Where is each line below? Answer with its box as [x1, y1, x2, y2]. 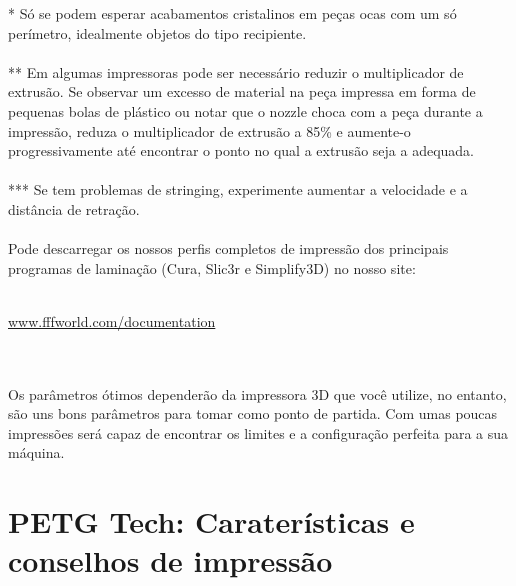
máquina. [8, 442, 65, 463]
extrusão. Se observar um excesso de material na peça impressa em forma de [8, 81, 476, 102]
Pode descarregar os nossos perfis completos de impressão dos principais [8, 238, 449, 259]
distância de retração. [8, 198, 140, 219]
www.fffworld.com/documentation [8, 310, 216, 331]
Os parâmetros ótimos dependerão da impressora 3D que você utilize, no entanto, [8, 383, 507, 404]
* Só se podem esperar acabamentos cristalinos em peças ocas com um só [8, 3, 457, 23]
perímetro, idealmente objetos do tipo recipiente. [8, 22, 307, 43]
